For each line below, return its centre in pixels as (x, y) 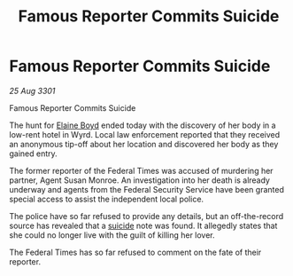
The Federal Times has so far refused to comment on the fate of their (135, 252)
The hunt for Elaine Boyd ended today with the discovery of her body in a (143, 125)
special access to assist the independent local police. (107, 199)
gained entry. (33, 154)
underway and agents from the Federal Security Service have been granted (147, 189)
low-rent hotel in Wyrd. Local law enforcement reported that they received (145, 134)
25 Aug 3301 (32, 91)
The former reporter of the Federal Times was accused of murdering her (141, 170)
